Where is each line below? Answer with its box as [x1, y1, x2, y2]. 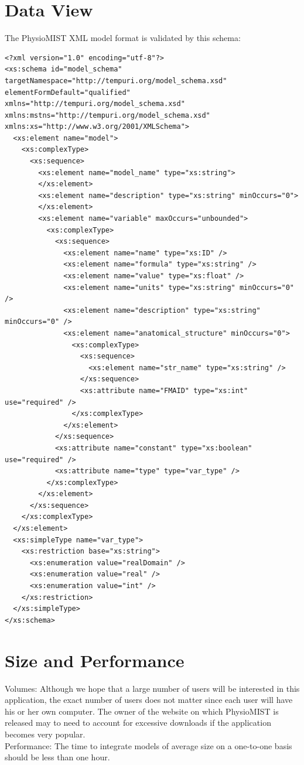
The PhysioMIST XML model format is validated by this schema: [5, 32, 241, 44]
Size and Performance [5, 648, 185, 672]
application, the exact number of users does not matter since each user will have [5, 694, 293, 706]
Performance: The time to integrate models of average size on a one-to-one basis [5, 739, 292, 752]
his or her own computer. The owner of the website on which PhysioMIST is [5, 705, 279, 717]
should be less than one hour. [5, 751, 110, 763]
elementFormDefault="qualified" [5, 88, 131, 97]
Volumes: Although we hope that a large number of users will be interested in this [5, 682, 300, 694]
